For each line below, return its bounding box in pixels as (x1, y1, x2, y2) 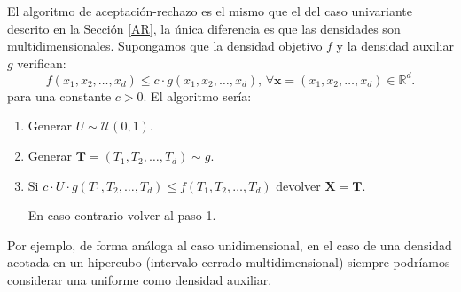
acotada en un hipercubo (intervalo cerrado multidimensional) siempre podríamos (7, 253, 450, 272)
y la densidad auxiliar (336, 36, 454, 55)
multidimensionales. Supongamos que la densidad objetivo (7, 36, 323, 55)
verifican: (17, 53, 66, 72)
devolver (276, 176, 321, 194)
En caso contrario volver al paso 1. (27, 206, 216, 225)
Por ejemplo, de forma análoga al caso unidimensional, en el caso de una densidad (7, 235, 452, 254)
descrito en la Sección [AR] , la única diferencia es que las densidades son (7, 19, 401, 37)
